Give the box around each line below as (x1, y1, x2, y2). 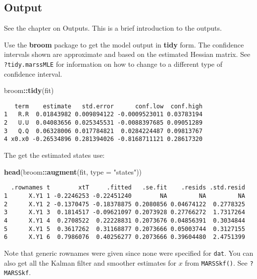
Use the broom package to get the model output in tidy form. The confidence (4, 39, 244, 49)
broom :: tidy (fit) (4, 85, 54, 95)
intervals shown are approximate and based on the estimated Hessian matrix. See (4, 49, 251, 59)
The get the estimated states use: (4, 150, 105, 160)
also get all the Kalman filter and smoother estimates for (4, 257, 177, 268)
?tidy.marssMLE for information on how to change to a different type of (4, 58, 223, 69)
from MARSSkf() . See (185, 257, 248, 268)
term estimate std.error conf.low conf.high (14, 102, 203, 110)
